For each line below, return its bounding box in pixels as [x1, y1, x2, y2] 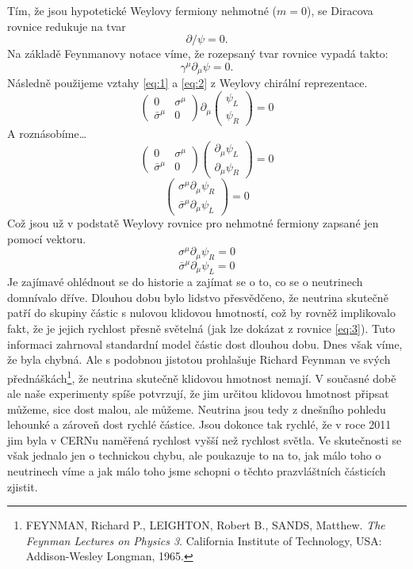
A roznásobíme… [7, 124, 87, 141]
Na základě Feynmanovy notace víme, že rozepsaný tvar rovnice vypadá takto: [7, 45, 388, 62]
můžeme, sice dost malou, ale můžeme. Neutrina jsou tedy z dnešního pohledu [7, 400, 386, 417]
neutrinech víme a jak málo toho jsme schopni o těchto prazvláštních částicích [7, 463, 386, 479]
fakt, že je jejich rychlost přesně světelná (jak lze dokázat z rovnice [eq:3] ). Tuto [7, 320, 396, 337]
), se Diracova [306, 2, 373, 18]
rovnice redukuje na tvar [7, 17, 126, 34]
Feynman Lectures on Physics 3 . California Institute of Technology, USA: [25, 532, 382, 548]
